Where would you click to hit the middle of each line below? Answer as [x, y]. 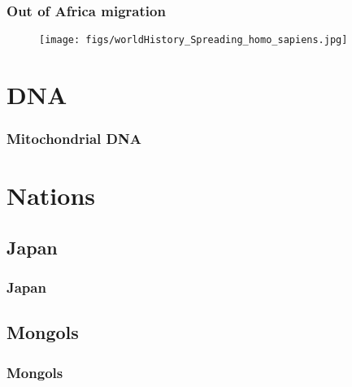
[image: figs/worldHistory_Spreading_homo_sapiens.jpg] [193, 40]
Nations [51, 196]
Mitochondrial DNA [74, 139]
